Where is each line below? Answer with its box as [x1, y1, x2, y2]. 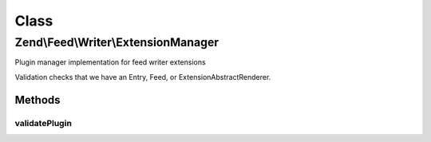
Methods [14, 93, 61, 107]
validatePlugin [14, 117, 72, 128]
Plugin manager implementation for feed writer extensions [14, 57, 207, 67]
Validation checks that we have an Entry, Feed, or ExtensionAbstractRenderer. [14, 72, 271, 81]
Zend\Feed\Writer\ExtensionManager [14, 35, 219, 49]
